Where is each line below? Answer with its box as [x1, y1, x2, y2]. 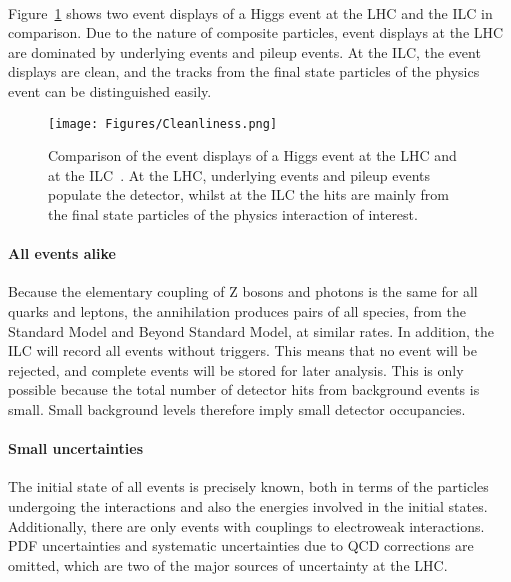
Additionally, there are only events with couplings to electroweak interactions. [8, 515, 485, 536]
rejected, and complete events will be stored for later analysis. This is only [8, 359, 464, 380]
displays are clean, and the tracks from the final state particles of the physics [8, 61, 480, 82]
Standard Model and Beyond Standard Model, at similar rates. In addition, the [8, 320, 494, 341]
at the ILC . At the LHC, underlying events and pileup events [48, 164, 431, 185]
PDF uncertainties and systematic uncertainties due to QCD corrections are [8, 535, 474, 556]
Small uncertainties [8, 438, 144, 459]
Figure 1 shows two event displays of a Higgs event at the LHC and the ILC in [8, 2, 493, 23]
